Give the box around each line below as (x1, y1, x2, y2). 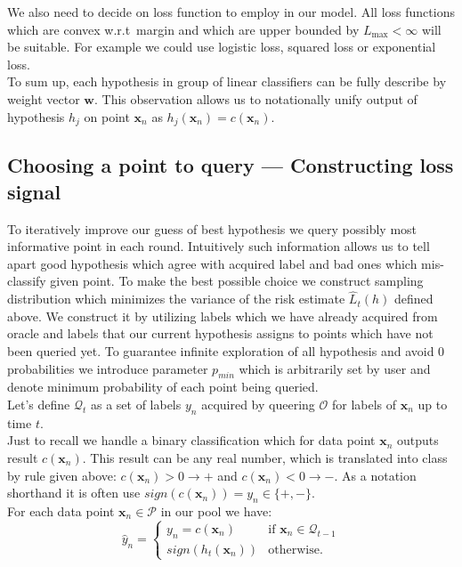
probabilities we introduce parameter (7, 359, 208, 377)
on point (84, 107, 130, 126)
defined (393, 289, 434, 308)
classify (7, 271, 46, 290)
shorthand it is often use (7, 483, 141, 502)
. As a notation (334, 466, 417, 484)
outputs (397, 431, 439, 450)
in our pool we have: (160, 501, 272, 520)
